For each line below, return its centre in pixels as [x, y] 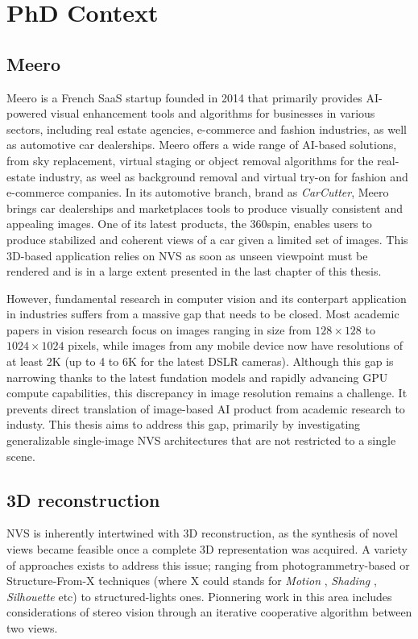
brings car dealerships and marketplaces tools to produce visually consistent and [205, 207]
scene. [21, 456]
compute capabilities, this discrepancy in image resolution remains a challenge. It [207, 393]
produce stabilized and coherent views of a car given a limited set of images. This [207, 239]
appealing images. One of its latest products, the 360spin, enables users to [189, 224]
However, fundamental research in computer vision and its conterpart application [207, 298]
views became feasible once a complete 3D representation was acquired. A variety [207, 549]
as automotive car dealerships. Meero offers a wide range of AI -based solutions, [202, 145]
